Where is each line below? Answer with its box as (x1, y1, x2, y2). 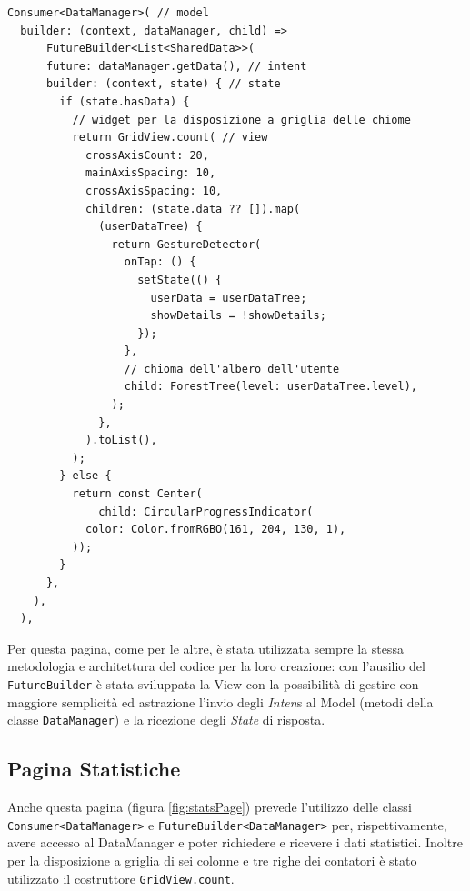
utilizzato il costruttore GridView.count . (7, 868, 235, 887)
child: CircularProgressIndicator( (98, 505, 314, 518)
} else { (59, 469, 112, 483)
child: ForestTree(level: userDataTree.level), (124, 380, 418, 394)
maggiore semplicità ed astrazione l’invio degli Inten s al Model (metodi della (7, 692, 434, 711)
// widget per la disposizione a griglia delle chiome (72, 113, 411, 126)
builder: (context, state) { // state (45, 77, 281, 91)
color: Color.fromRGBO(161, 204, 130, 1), (85, 523, 346, 536)
